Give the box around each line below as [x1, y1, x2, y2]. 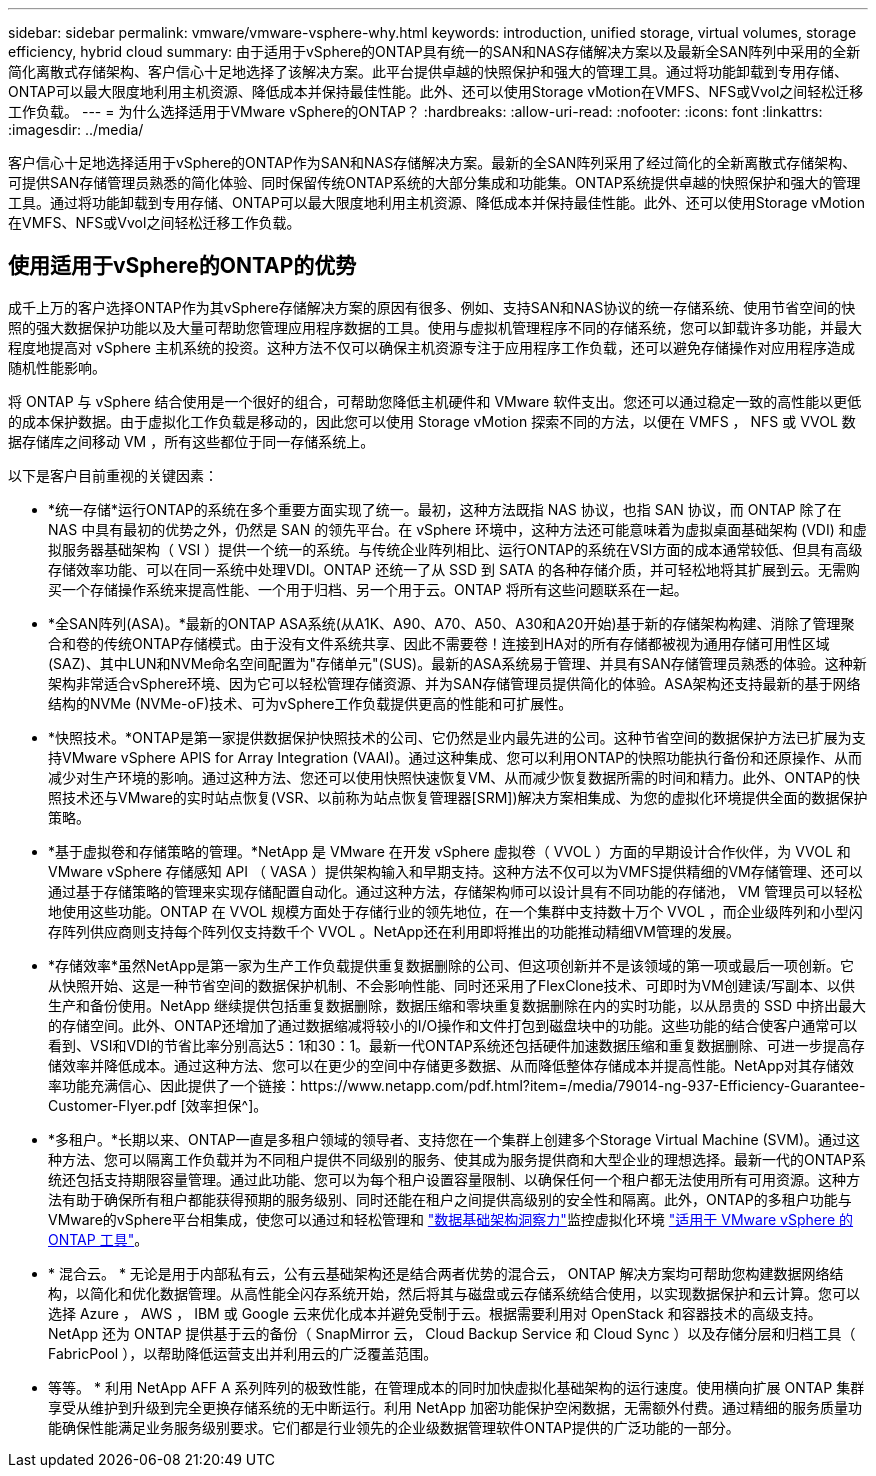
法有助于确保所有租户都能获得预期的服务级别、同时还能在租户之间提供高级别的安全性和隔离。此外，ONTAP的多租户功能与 [48, 1190, 852, 1208]
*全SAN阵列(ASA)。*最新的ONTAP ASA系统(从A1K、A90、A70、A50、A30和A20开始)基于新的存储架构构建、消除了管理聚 [48, 614, 855, 632]
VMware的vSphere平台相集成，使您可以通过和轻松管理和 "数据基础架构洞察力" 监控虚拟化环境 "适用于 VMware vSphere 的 [48, 1210, 854, 1228]
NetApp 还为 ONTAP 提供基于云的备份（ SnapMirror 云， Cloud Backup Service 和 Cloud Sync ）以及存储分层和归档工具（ [48, 1324, 856, 1342]
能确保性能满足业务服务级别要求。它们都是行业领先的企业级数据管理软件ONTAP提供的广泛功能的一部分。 [48, 1418, 740, 1436]
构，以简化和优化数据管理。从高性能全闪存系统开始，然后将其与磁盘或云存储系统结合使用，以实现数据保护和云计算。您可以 [48, 1284, 860, 1302]
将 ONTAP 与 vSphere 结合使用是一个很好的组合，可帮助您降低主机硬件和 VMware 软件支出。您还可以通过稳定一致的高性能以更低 [8, 392, 862, 410]
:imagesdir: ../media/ [8, 121, 144, 138]
